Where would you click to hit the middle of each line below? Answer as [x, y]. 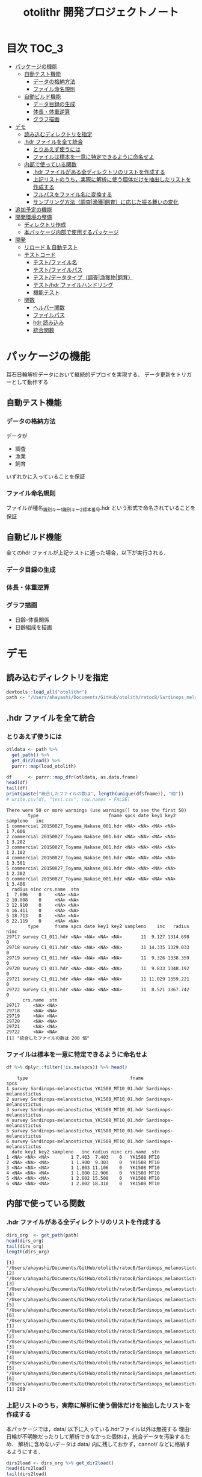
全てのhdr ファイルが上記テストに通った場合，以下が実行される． [88, 553]
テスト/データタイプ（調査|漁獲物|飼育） [83, 277]
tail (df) [17, 788]
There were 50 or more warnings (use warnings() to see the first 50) [96, 810]
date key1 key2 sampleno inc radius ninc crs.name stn [86, 1152]
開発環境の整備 [33, 217]
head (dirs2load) [26, 1469]
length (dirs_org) [28, 1252]
